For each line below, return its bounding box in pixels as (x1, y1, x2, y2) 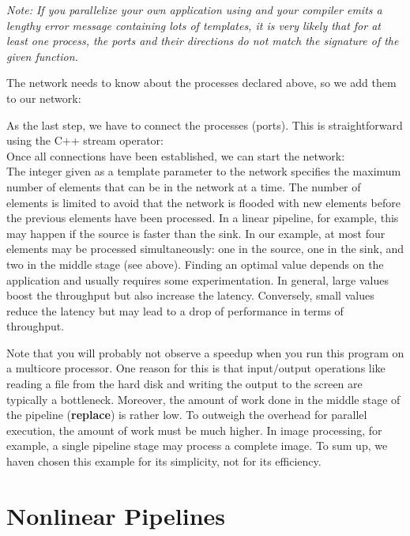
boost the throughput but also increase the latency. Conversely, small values (6, 287, 374, 304)
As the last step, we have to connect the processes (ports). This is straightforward (6, 116, 403, 133)
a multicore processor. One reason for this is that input (6, 360, 273, 376)
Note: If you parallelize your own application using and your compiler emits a (6, 2, 382, 17)
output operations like (278, 360, 386, 376)
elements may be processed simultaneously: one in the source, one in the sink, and (6, 240, 404, 257)
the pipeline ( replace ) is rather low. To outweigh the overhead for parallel (6, 406, 367, 423)
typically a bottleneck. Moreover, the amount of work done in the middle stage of (6, 391, 401, 407)
